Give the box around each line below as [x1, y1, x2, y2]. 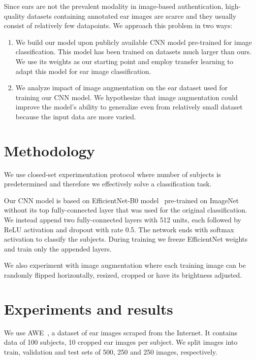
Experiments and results [4, 298, 173, 319]
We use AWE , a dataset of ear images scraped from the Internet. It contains [4, 327, 237, 337]
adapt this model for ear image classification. [15, 66, 151, 76]
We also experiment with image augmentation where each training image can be [4, 260, 246, 270]
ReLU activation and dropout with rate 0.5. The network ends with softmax [4, 224, 234, 234]
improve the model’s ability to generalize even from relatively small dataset [15, 102, 243, 112]
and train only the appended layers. [4, 243, 112, 253]
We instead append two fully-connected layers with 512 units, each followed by [4, 215, 241, 225]
